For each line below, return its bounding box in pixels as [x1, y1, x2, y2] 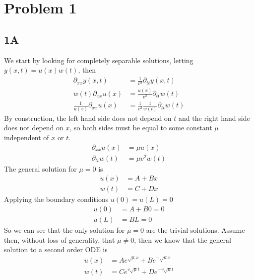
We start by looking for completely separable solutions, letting [4, 55, 193, 65]
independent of [4, 132, 49, 142]
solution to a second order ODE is [4, 244, 108, 255]
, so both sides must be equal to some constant [69, 122, 212, 133]
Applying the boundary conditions [4, 194, 109, 204]
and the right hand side [179, 112, 250, 123]
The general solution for [4, 163, 77, 174]
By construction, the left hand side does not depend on [4, 112, 172, 123]
